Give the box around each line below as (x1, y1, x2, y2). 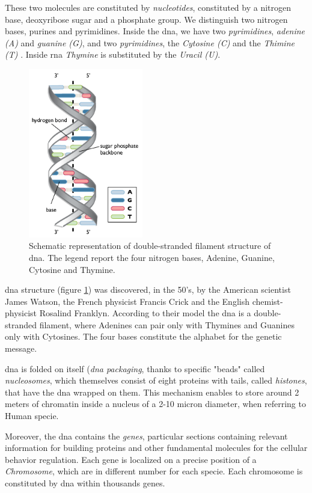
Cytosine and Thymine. (29, 263, 115, 275)
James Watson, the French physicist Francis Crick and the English (5, 295, 249, 307)
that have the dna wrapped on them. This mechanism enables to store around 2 (5, 385, 299, 398)
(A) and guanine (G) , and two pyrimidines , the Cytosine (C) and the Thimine (5, 36, 295, 49)
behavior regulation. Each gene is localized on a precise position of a (5, 453, 257, 465)
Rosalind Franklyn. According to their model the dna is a (39, 307, 251, 319)
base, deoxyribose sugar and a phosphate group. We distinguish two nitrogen (5, 13, 288, 25)
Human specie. (5, 409, 59, 422)
